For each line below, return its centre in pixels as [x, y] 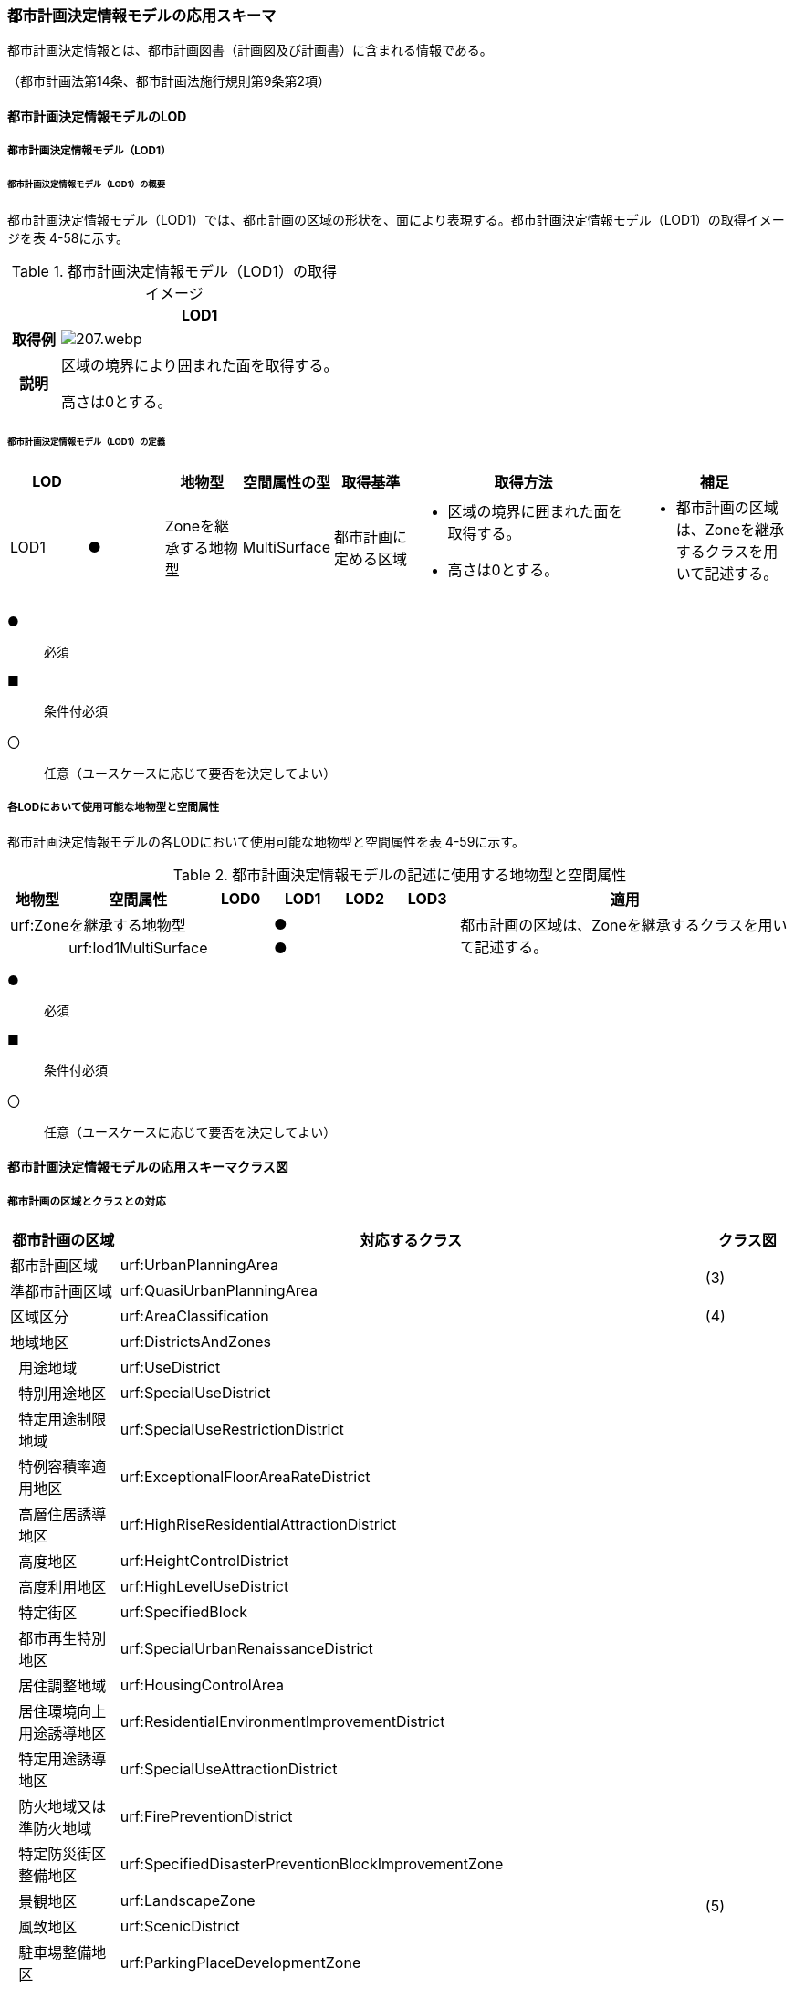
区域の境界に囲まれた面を [535, 511]
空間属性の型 [286, 482]
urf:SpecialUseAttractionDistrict [229, 1768]
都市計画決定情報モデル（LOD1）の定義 [87, 441]
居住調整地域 [63, 1685]
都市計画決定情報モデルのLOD [97, 116]
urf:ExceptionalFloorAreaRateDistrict [245, 1476]
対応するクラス [411, 1240]
